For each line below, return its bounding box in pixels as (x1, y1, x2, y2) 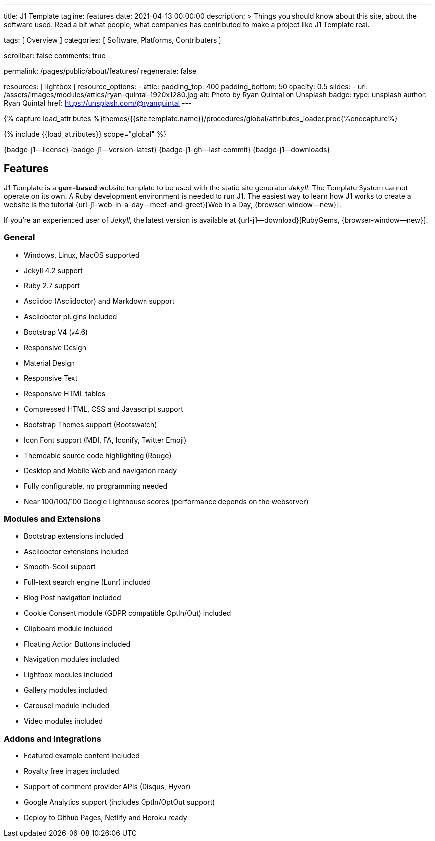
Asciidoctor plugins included (24, 312, 117, 321)
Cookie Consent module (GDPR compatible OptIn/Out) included (24, 609, 231, 618)
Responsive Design (24, 343, 86, 352)
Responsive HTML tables (24, 389, 106, 398)
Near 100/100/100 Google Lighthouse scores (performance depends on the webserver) (24, 497, 309, 506)
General (4, 232, 35, 243)
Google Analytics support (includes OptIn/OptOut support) (24, 798, 215, 807)
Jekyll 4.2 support (24, 266, 83, 275)
